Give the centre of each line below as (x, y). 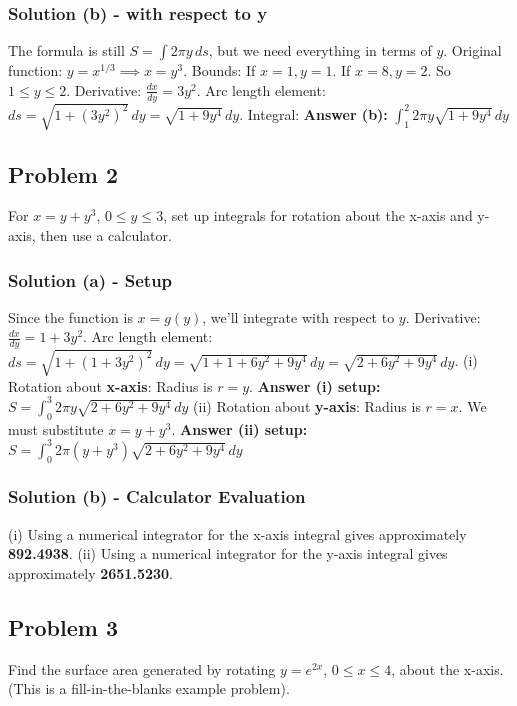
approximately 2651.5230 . (90, 572)
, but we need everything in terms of (320, 50)
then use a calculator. (106, 234)
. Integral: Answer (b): (313, 113)
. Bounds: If (219, 70)
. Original (472, 50)
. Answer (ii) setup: (239, 428)
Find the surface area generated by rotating (142, 668)
